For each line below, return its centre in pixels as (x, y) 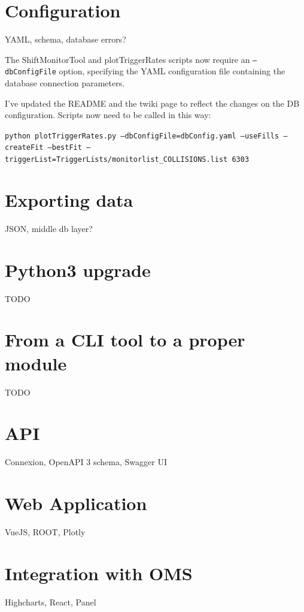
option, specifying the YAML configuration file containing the (172, 71)
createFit (24, 148)
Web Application (76, 503)
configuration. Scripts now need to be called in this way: (108, 115)
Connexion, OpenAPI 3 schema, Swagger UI (86, 462)
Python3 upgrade (78, 269)
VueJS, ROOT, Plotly (45, 531)
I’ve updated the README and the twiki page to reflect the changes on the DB (152, 103)
